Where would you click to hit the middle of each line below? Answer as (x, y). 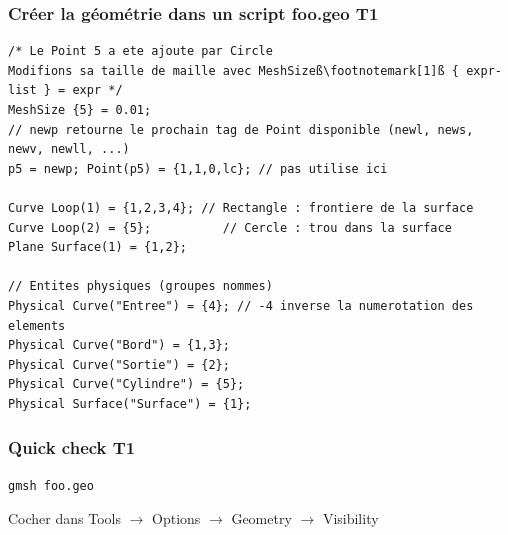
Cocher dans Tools (64, 518)
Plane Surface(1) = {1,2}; (97, 247)
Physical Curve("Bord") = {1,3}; (119, 345)
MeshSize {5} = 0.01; (80, 110)
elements (37, 325)
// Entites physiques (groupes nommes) (140, 286)
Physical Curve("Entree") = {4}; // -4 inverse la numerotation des (241, 305)
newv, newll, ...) (69, 149)
